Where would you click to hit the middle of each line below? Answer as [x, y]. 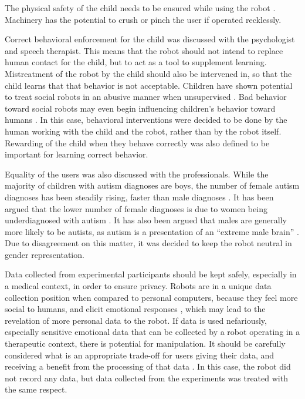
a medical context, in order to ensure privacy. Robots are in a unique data [138, 286]
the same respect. [36, 389]
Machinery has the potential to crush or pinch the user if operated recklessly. [143, 19]
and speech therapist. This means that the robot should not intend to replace [144, 50]
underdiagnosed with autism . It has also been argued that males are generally [146, 220]
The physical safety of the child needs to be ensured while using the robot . [140, 8]
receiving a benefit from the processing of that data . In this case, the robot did [148, 366]
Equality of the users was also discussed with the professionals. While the [137, 174]
